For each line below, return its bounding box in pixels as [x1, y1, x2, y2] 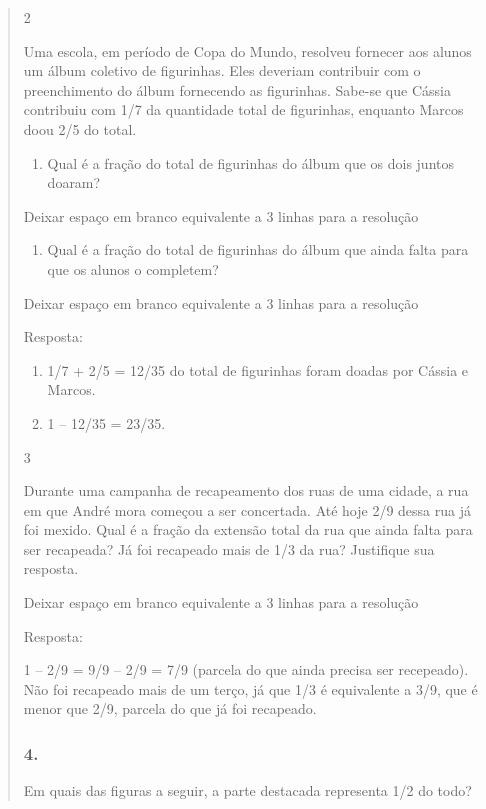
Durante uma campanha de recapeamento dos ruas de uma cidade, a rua [23, 480, 469, 501]
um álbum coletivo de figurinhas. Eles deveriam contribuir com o [23, 60, 421, 81]
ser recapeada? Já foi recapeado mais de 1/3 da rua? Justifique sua [23, 538, 435, 559]
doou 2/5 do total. [23, 118, 137, 139]
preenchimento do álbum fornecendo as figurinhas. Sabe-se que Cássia [23, 79, 451, 100]
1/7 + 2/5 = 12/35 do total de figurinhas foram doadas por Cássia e [47, 359, 469, 380]
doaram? [47, 172, 101, 193]
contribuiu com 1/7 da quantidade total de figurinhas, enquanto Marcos [23, 99, 464, 120]
